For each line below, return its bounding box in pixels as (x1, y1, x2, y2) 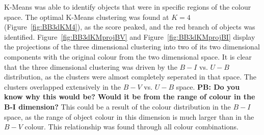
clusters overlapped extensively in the (4, 81, 121, 92)
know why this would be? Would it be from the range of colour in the (4, 91, 255, 102)
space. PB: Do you (176, 81, 240, 92)
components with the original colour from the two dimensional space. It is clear (4, 51, 252, 62)
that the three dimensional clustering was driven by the (4, 61, 177, 72)
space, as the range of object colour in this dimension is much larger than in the (4, 111, 254, 122)
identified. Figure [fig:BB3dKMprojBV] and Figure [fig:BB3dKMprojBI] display (4, 31, 255, 42)
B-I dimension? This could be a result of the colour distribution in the (4, 101, 231, 112)
